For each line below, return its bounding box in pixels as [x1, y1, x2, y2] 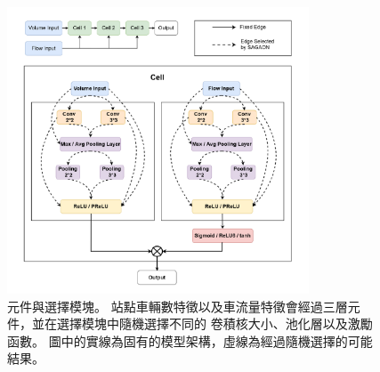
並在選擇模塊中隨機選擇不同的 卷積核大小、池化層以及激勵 [31, 314, 373, 333]
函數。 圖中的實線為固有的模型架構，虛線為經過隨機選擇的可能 [7, 331, 373, 350]
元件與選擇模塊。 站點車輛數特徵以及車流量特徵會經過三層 [7, 296, 348, 315]
